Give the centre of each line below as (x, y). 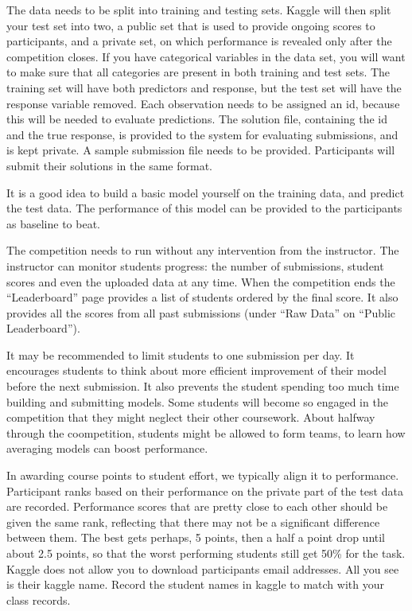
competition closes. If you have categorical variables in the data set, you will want (206, 56)
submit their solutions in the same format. (109, 165)
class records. (39, 599)
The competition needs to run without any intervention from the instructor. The (203, 250)
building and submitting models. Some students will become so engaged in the (197, 401)
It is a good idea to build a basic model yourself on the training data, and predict (206, 192)
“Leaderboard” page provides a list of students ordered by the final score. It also (202, 297)
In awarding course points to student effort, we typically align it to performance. (203, 475)
